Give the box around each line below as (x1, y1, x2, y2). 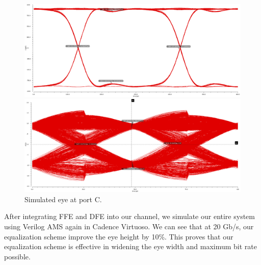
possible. (4, 251, 31, 261)
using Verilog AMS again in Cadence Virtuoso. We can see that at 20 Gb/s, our (4, 221, 254, 231)
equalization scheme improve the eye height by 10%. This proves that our (4, 231, 233, 242)
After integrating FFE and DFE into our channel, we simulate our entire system (4, 211, 255, 222)
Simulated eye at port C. (24, 194, 102, 204)
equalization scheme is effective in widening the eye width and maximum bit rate (4, 241, 257, 252)
